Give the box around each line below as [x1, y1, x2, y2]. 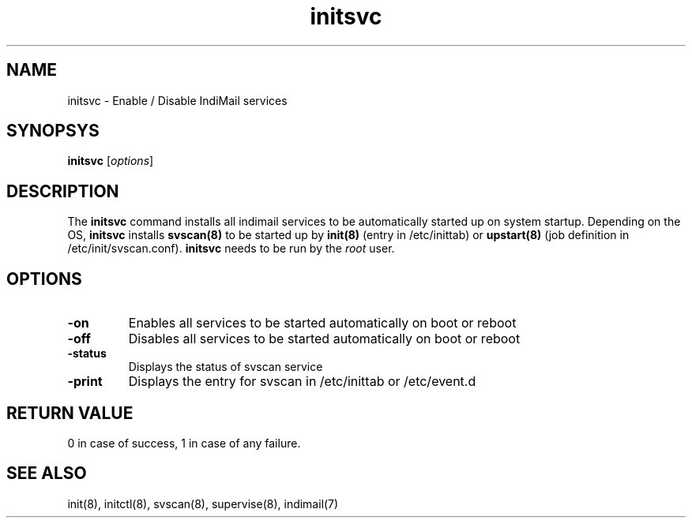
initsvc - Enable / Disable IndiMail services [67, 93, 288, 107]
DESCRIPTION [6, 181, 119, 201]
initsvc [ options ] [67, 154, 154, 168]
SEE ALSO [6, 463, 87, 484]
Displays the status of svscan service [128, 360, 323, 374]
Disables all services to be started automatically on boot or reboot [128, 331, 521, 347]
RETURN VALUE [6, 402, 134, 423]
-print [67, 373, 103, 390]
